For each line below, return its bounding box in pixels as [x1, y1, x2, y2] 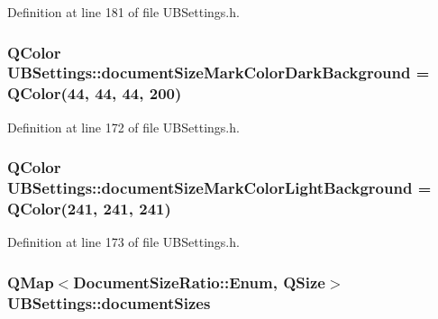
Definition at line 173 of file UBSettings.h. [7, 232, 240, 251]
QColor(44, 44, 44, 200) [7, 82, 182, 105]
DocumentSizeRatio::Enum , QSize [73, 270, 325, 293]
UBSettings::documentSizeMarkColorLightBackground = [7, 177, 432, 199]
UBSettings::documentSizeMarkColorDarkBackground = [7, 61, 430, 84]
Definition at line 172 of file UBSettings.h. [7, 117, 240, 136]
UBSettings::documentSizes [7, 291, 211, 314]
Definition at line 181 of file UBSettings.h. [7, 3, 240, 21]
